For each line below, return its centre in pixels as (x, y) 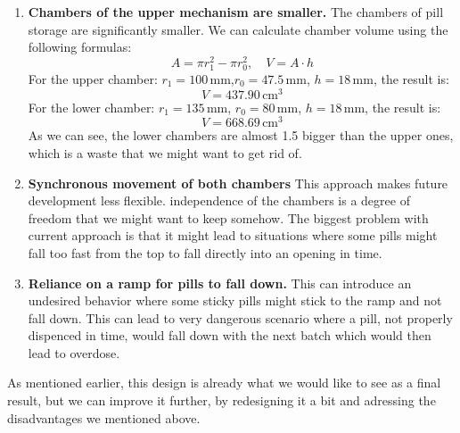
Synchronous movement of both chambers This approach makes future (238, 183)
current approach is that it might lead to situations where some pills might (233, 235)
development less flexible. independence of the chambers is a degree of (219, 200)
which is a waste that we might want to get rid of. (165, 152)
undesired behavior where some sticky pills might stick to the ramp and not (235, 300)
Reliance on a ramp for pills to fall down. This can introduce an (220, 283)
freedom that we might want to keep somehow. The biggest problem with (228, 217)
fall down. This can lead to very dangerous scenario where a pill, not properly (240, 317)
